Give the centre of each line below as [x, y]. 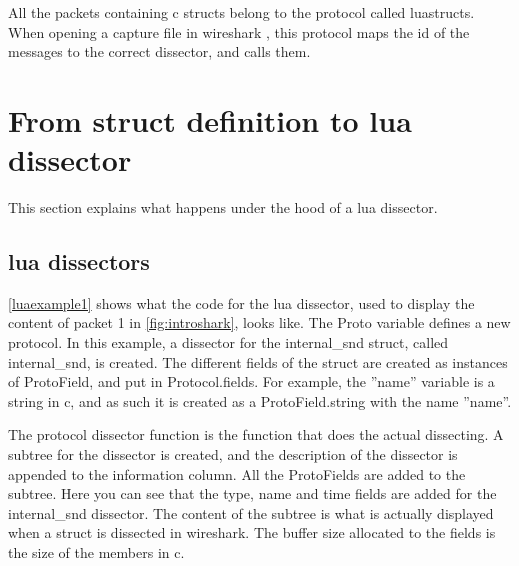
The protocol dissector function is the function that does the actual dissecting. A [256, 434]
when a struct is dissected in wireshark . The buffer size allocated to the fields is [252, 532]
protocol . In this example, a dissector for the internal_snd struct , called [228, 342]
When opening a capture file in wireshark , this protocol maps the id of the [239, 31]
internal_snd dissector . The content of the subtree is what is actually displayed [251, 512]
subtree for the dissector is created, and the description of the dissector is [233, 454]
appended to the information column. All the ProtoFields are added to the [237, 473]
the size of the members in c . [96, 552]
